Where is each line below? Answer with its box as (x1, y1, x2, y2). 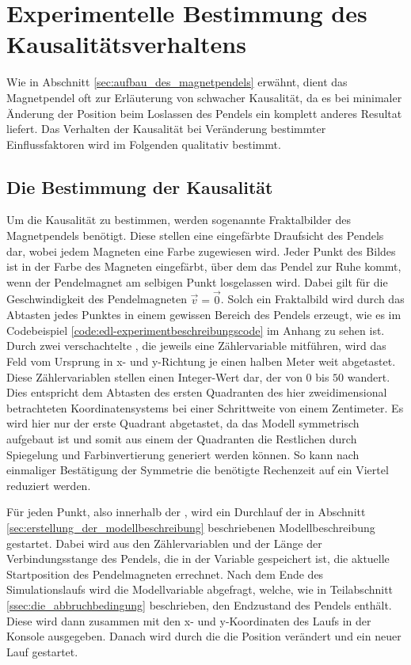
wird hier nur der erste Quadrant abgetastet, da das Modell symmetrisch (6, 415, 360, 431)
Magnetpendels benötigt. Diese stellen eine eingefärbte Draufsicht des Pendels (6, 227, 384, 244)
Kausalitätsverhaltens (6, 28, 246, 60)
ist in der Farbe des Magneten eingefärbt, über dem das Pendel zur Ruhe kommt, (6, 258, 401, 275)
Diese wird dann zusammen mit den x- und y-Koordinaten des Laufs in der (6, 612, 371, 629)
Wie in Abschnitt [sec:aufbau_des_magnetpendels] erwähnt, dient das (6, 74, 348, 90)
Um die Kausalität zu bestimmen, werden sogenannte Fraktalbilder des (6, 211, 352, 228)
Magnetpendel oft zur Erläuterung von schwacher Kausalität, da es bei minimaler (6, 89, 402, 105)
